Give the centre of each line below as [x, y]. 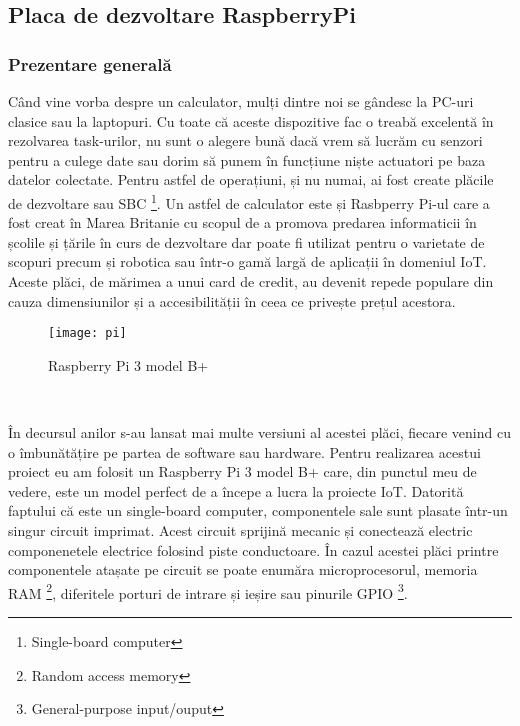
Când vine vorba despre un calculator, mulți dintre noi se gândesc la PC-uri [241, 101]
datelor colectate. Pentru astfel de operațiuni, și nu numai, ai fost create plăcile [251, 179]
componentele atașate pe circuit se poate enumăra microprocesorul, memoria [243, 569]
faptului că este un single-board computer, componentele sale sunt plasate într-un [258, 510]
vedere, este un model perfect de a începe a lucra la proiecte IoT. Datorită [236, 490]
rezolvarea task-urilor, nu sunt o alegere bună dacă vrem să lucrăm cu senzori [245, 140]
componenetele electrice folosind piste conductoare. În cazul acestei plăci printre [253, 549]
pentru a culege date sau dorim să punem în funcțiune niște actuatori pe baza [247, 159]
